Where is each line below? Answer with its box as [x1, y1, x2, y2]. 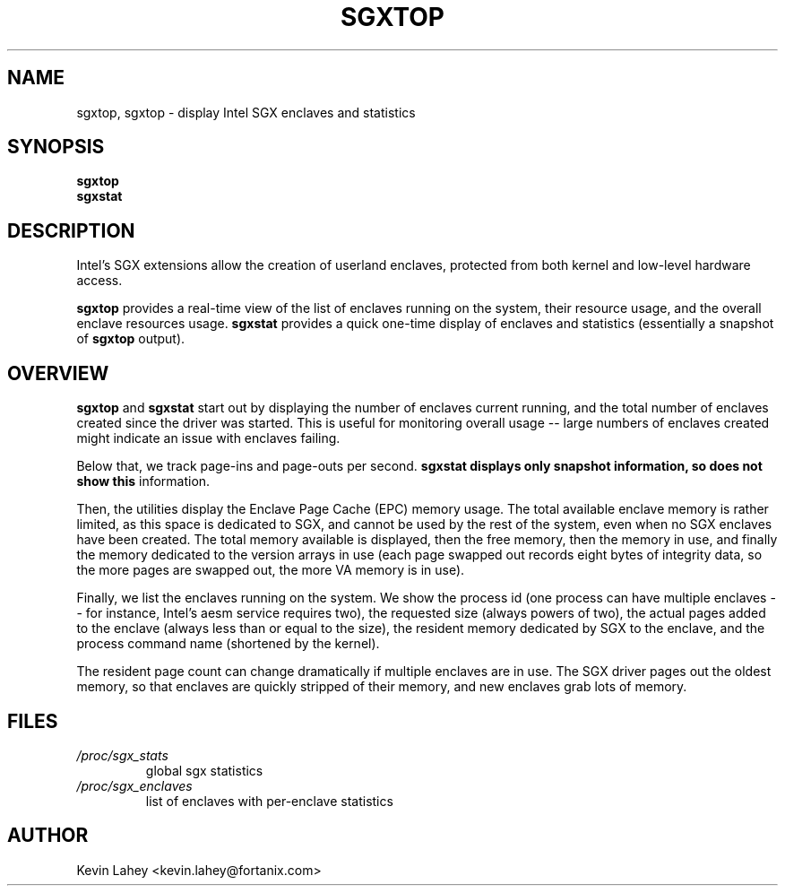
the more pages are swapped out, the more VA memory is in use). [76, 562, 465, 578]
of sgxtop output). [76, 331, 185, 347]
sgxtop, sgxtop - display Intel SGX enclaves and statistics [76, 104, 416, 120]
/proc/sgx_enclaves [76, 777, 193, 793]
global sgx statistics [145, 762, 263, 778]
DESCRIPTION [7, 219, 135, 242]
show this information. [76, 473, 211, 490]
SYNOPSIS [7, 135, 105, 159]
